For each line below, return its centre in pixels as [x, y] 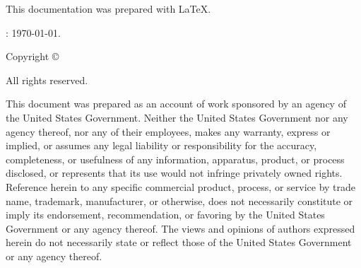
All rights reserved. [47, 80]
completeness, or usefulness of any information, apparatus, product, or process [175, 159]
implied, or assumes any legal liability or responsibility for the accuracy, [161, 145]
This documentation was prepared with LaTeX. [108, 8]
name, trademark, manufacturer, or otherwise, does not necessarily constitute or [179, 200]
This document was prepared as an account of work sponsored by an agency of [176, 104]
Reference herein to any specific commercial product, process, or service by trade [181, 186]
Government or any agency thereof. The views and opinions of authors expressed [180, 228]
